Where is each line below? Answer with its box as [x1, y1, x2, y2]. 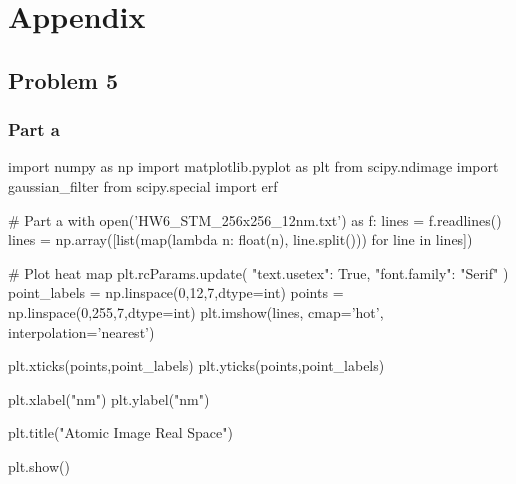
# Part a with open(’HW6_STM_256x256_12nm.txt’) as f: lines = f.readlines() [8, 209, 502, 230]
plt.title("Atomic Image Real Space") [8, 422, 233, 443]
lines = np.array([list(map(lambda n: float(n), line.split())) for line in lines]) [8, 229, 473, 250]
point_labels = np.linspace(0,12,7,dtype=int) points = [8, 282, 344, 303]
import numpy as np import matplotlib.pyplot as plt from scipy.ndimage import [8, 156, 499, 177]
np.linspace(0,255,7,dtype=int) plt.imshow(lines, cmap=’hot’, [8, 301, 384, 322]
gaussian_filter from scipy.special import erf [8, 175, 278, 196]
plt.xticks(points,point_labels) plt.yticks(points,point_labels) [8, 355, 385, 376]
